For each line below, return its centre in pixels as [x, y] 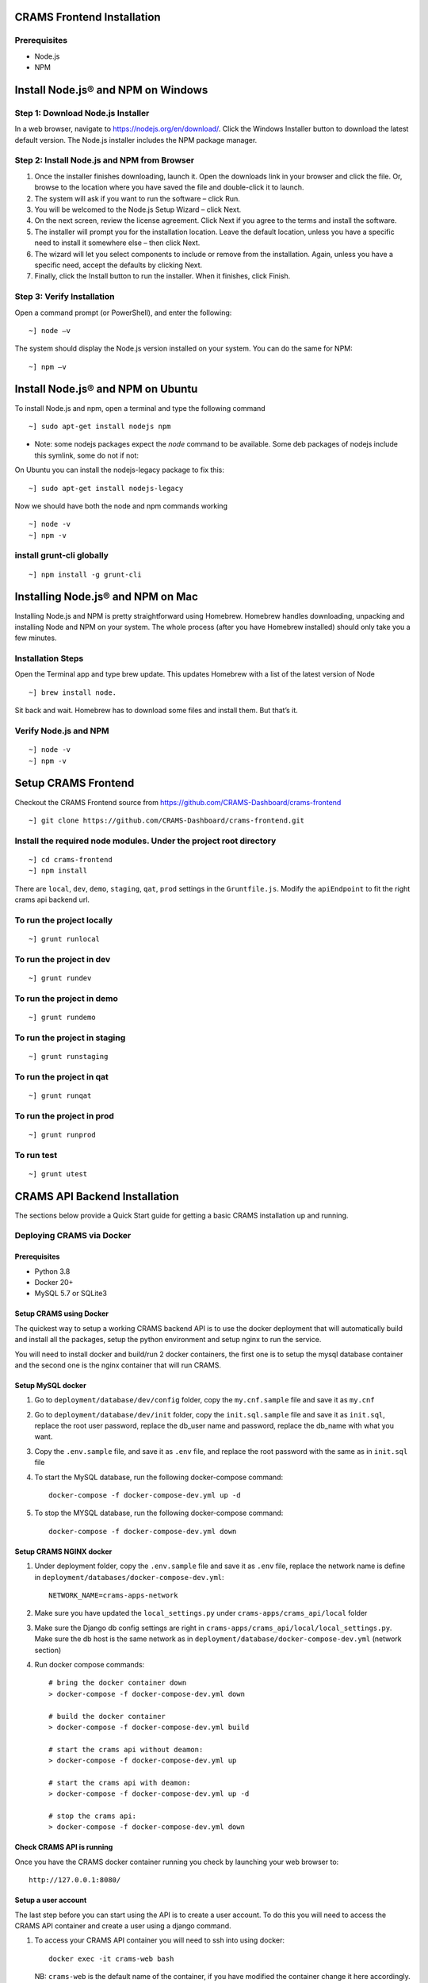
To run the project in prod [64, 1116]
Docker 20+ [54, 1282]
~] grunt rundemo [62, 1017]
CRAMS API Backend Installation [97, 1197]
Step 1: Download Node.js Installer [82, 113]
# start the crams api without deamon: [126, 1749]
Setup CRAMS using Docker [62, 1314]
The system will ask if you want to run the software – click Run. [138, 198]
